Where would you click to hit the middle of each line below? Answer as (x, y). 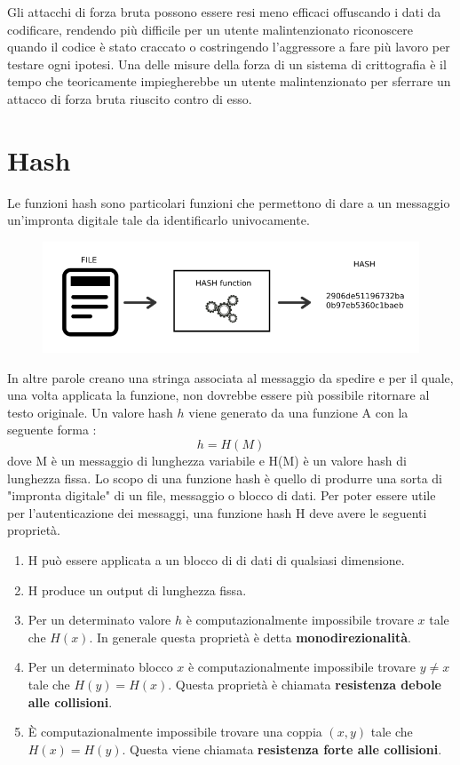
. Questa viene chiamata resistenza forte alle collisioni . (282, 749)
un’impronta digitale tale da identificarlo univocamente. (159, 220)
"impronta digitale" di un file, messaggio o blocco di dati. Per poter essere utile (222, 495)
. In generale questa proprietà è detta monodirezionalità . (250, 637)
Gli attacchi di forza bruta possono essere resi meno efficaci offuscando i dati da (224, 12)
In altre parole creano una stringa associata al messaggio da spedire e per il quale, (230, 377)
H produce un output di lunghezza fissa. (137, 590)
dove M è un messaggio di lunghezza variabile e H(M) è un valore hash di (207, 461)
